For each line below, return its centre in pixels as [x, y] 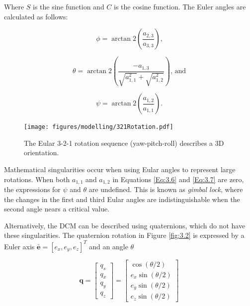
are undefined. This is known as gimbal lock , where [166, 189]
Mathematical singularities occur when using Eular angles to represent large [120, 169]
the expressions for [32, 189]
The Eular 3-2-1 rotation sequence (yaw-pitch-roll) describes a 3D [124, 143]
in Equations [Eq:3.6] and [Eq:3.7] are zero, [178, 179]
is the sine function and [69, 6]
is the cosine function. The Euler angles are [180, 6]
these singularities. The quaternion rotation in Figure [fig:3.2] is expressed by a [124, 235]
